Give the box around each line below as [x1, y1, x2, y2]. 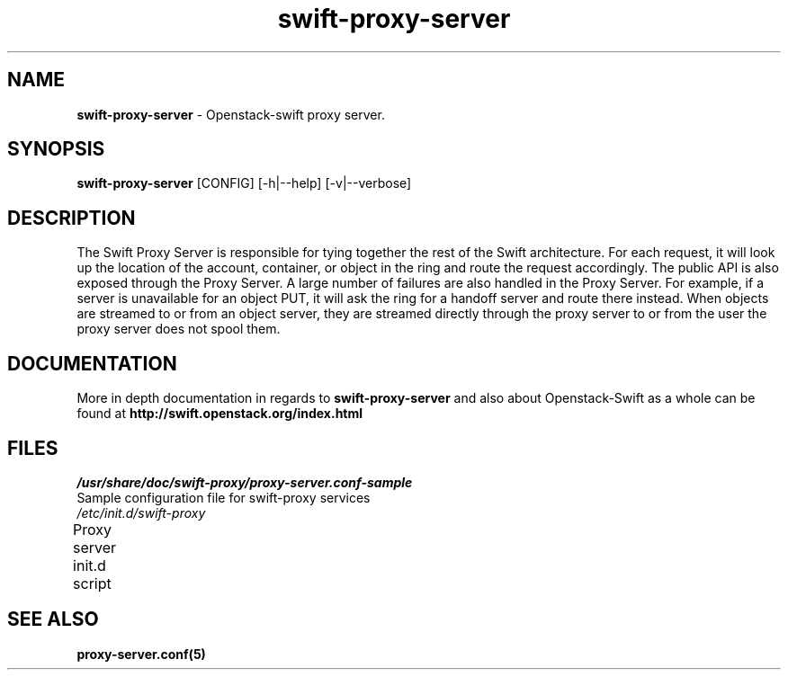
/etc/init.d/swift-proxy [76, 504, 206, 521]
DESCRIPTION [7, 206, 136, 229]
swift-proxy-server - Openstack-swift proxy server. [76, 106, 385, 122]
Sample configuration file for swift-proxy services [76, 489, 371, 505]
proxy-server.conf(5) [76, 646, 206, 662]
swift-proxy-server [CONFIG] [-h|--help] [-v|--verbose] [76, 175, 412, 192]
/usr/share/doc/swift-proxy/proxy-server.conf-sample [76, 474, 413, 490]
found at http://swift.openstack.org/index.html [76, 405, 363, 422]
